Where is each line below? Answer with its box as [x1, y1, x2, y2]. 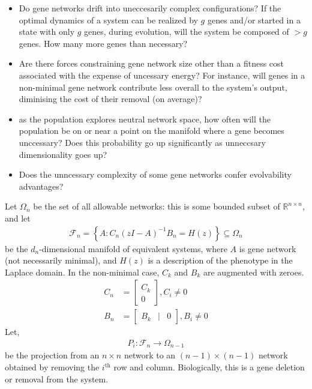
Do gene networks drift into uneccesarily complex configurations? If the [19, 2, 281, 14]
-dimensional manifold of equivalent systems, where [39, 242, 227, 255]
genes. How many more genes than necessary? [19, 37, 188, 49]
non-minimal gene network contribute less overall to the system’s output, [19, 80, 287, 93]
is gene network [239, 242, 296, 255]
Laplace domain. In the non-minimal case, [5, 265, 160, 278]
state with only [19, 25, 75, 38]
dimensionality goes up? [19, 148, 107, 160]
